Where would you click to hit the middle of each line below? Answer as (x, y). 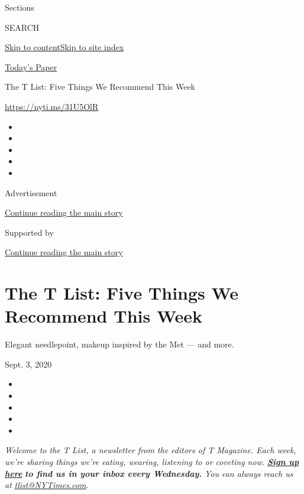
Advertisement (31, 192)
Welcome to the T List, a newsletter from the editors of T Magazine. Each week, (151, 450)
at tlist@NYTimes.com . (47, 485)
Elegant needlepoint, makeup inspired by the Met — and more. (119, 344)
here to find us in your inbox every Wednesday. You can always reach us (149, 473)
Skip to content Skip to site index (64, 47)
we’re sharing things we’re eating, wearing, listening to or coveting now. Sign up (152, 461)
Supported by (29, 232)
